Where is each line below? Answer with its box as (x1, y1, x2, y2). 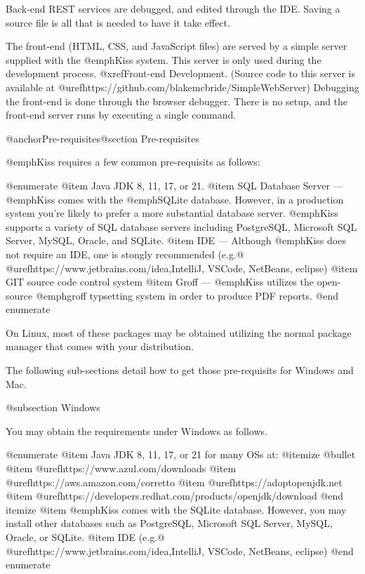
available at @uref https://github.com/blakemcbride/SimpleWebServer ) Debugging (6, 79, 359, 94)
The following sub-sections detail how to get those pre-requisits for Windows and (6, 363, 354, 378)
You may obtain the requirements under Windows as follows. (6, 423, 267, 438)
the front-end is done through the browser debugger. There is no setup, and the (6, 93, 348, 108)
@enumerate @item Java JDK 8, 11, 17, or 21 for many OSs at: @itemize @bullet (6, 447, 356, 462)
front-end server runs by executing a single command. (6, 107, 237, 122)
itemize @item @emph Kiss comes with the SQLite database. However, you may (6, 502, 347, 516)
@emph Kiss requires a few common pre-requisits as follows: (6, 154, 260, 169)
